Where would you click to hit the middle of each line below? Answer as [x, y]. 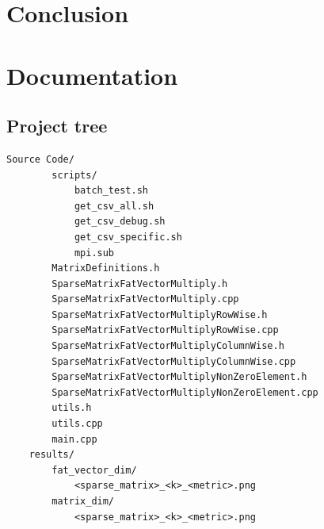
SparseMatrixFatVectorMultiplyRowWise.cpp [165, 330]
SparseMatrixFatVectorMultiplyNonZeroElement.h [179, 377]
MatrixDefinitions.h [106, 268]
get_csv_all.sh [114, 206]
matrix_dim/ [83, 502]
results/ [51, 455]
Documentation [92, 75]
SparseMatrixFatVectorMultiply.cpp [145, 299]
